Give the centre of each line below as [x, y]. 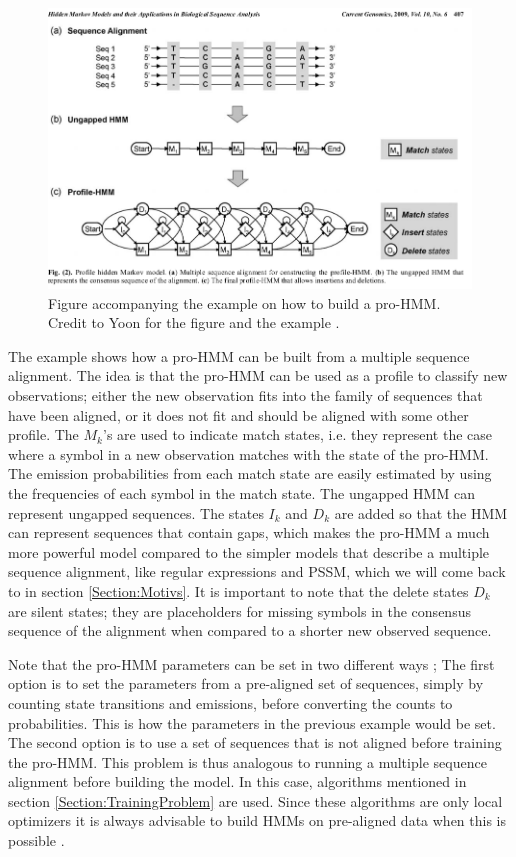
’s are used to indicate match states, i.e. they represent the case [297, 434]
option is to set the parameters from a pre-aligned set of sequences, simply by [246, 683]
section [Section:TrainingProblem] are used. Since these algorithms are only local [255, 800]
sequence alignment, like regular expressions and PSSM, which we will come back [257, 571]
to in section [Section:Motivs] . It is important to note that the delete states [238, 590]
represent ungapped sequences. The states [136, 512]
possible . [36, 840]
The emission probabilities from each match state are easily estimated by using [250, 473]
